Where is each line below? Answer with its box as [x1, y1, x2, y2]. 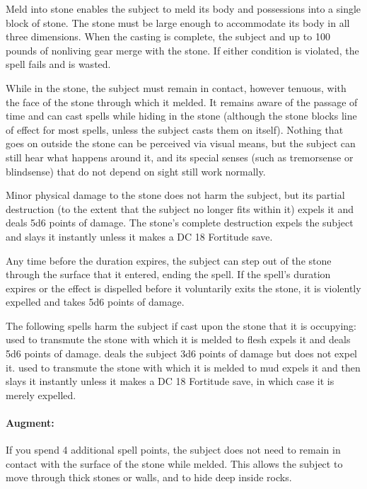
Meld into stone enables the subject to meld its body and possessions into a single [6, 1, 361, 16]
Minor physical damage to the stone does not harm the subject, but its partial [6, 188, 345, 202]
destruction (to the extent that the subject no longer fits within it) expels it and [6, 201, 354, 216]
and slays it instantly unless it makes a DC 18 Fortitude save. [6, 229, 273, 243]
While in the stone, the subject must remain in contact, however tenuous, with [6, 80, 346, 95]
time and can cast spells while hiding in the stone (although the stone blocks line [6, 108, 357, 123]
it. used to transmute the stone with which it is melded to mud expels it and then [6, 359, 361, 374]
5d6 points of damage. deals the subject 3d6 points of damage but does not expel [6, 346, 357, 361]
